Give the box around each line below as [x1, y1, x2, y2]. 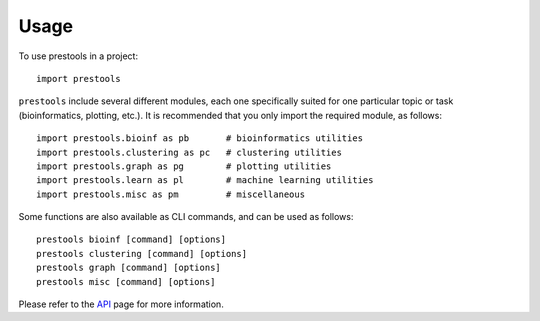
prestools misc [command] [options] [36, 276, 216, 287]
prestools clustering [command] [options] [36, 248, 248, 259]
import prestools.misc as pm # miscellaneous [36, 188, 305, 200]
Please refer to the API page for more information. [18, 298, 224, 310]
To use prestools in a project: [18, 50, 139, 62]
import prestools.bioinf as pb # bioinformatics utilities [36, 133, 364, 144]
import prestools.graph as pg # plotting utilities [36, 160, 332, 172]
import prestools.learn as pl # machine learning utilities [36, 175, 374, 186]
